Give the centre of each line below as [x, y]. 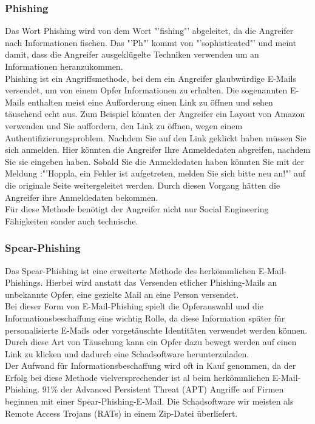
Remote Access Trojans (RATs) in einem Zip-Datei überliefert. [121, 413]
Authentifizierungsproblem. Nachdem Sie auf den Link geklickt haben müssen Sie [156, 137]
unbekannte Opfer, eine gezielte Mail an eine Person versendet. [122, 294]
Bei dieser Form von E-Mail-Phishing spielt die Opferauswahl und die [134, 306]
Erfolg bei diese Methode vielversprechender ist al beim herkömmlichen [137, 377]
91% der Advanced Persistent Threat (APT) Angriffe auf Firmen [163, 389]
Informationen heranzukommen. [64, 66]
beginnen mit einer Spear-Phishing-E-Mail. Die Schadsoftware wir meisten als [149, 401]
